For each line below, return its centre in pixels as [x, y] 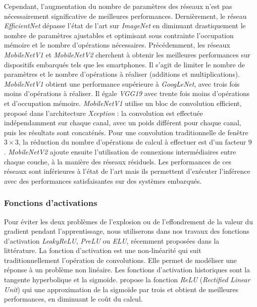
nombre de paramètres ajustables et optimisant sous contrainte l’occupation [119, 35]
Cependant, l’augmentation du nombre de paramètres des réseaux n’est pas [118, 6]
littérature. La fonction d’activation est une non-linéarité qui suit [103, 250]
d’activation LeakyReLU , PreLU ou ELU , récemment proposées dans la [112, 240]
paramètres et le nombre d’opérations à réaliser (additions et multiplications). [122, 74]
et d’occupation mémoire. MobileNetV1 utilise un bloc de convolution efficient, [123, 103]
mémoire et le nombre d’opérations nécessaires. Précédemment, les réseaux [117, 45]
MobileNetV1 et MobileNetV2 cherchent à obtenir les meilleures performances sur [127, 54]
